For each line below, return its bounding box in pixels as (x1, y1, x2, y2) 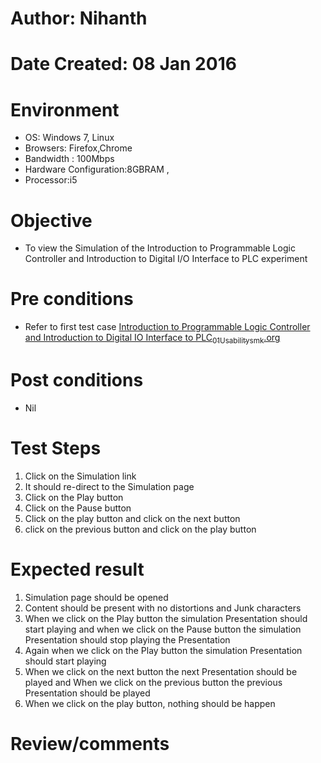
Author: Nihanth (10, 7, 148, 30)
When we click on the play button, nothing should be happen (24, 697, 276, 709)
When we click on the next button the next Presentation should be (24, 665, 298, 677)
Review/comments (10, 732, 170, 755)
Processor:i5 (24, 174, 78, 186)
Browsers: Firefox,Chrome (24, 142, 133, 154)
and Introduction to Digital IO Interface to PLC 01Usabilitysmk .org (24, 332, 281, 346)
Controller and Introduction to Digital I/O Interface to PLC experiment (24, 253, 308, 265)
